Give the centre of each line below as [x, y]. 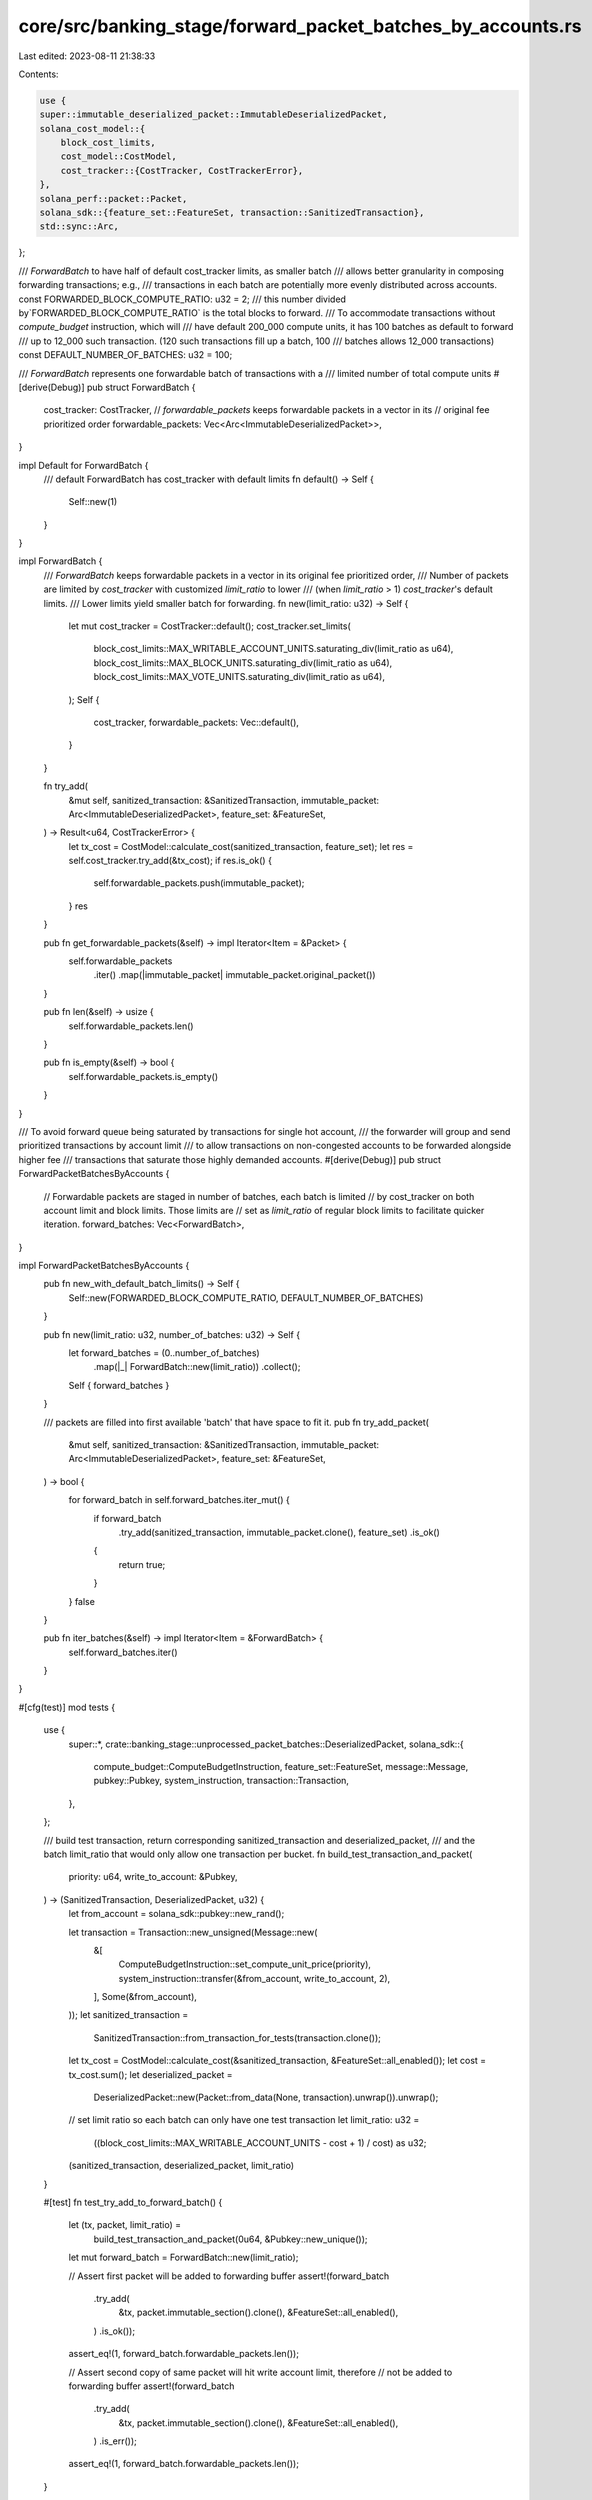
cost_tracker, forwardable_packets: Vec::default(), [196, 722]
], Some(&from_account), [145, 1997]
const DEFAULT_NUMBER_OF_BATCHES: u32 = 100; [125, 355]
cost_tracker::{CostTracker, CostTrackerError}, [182, 170]
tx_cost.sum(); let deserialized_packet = [151, 2074]
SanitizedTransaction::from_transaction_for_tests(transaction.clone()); [237, 2037]
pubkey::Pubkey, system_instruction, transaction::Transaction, [221, 1781]
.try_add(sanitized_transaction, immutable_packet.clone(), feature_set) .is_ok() [279, 1532]
